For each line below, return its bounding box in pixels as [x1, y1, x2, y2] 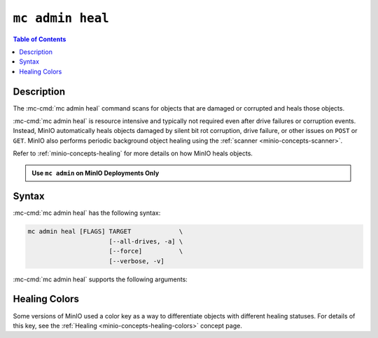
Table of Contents [13, 35, 66, 43]
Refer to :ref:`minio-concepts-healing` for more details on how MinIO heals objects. [13, 149, 253, 157]
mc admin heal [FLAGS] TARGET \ [27, 227, 183, 236]
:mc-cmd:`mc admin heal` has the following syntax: [13, 209, 161, 217]
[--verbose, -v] [108, 257, 164, 265]
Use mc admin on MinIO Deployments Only [31, 169, 160, 177]
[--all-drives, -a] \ [108, 237, 183, 245]
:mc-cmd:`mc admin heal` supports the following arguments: [13, 275, 188, 283]
